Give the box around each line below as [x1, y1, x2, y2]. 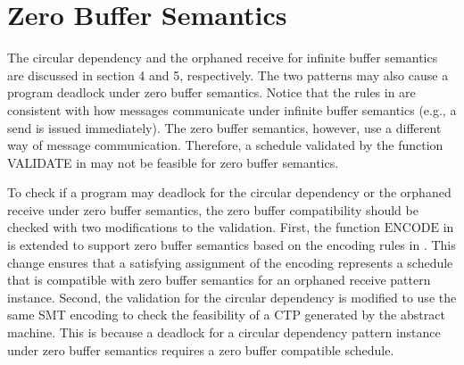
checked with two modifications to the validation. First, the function [7, 218, 381, 236]
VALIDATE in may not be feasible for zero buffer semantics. [7, 153, 339, 171]
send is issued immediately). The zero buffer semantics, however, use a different [7, 118, 442, 137]
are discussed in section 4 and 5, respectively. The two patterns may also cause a [7, 65, 449, 84]
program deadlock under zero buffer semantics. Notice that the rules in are [7, 83, 416, 102]
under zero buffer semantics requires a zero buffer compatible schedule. [7, 340, 394, 359]
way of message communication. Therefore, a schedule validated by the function [7, 136, 443, 154]
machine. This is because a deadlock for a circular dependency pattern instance [7, 323, 441, 342]
